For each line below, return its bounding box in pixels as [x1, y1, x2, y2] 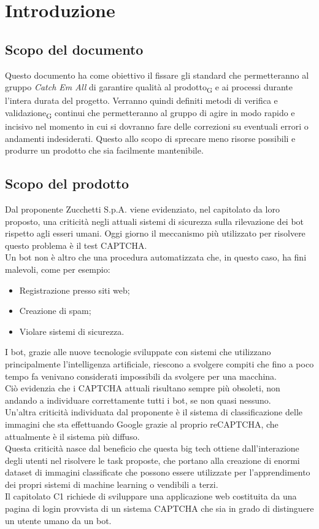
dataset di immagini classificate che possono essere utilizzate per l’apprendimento [5, 466, 310, 479]
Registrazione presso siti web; [19, 283, 130, 296]
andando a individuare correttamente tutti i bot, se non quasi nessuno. [5, 393, 271, 406]
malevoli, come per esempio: [5, 262, 110, 275]
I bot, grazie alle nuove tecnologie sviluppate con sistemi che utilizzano [5, 345, 271, 358]
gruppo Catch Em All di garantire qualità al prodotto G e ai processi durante [5, 80, 293, 95]
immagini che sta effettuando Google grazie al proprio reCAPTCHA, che [5, 417, 279, 430]
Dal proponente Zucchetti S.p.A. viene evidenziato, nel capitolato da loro [5, 203, 280, 215]
